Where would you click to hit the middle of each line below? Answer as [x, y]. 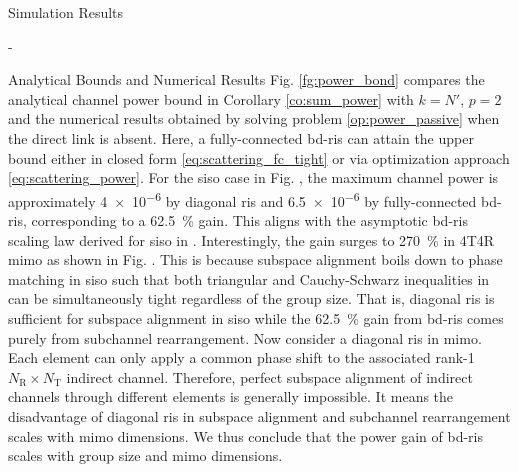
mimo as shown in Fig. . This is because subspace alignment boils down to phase [255, 259]
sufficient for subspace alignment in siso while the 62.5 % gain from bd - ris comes [256, 317]
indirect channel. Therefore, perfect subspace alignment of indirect [269, 376]
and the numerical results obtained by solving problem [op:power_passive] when [254, 118]
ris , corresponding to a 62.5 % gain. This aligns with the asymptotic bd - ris [238, 220]
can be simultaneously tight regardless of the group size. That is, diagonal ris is [251, 298]
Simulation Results [66, 12]
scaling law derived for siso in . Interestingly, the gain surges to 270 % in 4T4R [251, 239]
